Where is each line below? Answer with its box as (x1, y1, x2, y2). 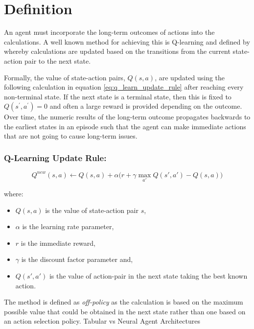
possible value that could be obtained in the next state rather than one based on (4, 306, 246, 316)
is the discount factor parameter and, (21, 254, 133, 264)
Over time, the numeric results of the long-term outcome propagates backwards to (4, 112, 251, 122)
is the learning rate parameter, (22, 221, 114, 232)
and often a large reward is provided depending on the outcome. (49, 101, 242, 111)
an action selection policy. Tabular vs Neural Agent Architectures (4, 316, 200, 326)
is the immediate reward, (21, 237, 95, 248)
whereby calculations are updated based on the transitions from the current (4, 46, 231, 56)
